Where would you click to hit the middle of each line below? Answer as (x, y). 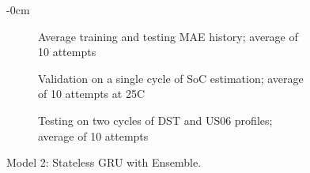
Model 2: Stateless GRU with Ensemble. (104, 162)
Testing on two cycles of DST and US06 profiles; (155, 120)
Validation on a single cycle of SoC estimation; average (171, 78)
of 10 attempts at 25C (92, 94)
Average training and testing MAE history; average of (168, 36)
